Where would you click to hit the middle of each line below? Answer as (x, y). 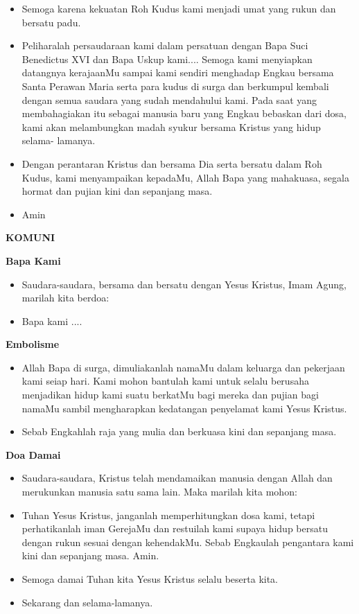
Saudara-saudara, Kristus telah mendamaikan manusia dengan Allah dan (177, 478)
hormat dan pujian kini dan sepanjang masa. (117, 191)
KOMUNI (30, 237)
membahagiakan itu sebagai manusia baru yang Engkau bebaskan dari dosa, (184, 113)
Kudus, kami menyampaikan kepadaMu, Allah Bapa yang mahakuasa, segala (185, 177)
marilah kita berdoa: (65, 298)
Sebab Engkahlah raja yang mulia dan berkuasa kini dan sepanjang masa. (179, 431)
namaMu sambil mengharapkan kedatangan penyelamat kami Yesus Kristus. (184, 408)
